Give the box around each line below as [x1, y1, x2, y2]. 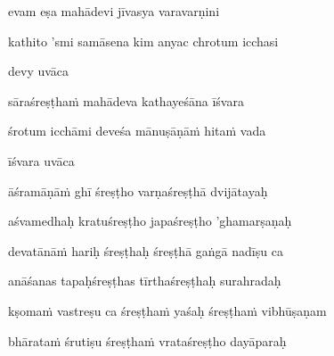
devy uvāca [8, 62, 69, 80]
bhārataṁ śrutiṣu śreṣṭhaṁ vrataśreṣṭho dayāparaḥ [8, 331, 287, 350]
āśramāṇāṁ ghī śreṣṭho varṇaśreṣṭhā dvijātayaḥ [8, 181, 268, 200]
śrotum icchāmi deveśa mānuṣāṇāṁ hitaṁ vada [8, 121, 266, 140]
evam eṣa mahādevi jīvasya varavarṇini [8, 2, 220, 20]
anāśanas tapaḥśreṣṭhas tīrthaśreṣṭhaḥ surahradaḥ [8, 271, 281, 290]
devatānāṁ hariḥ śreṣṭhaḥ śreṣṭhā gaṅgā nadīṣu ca [8, 241, 283, 260]
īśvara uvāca [8, 151, 75, 170]
